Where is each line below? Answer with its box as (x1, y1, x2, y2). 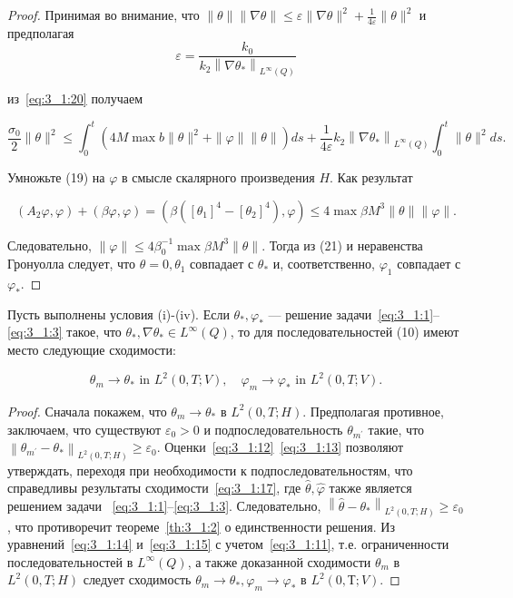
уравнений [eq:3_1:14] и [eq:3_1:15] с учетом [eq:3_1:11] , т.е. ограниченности (7, 534, 449, 554)
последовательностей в (7, 552, 133, 571)
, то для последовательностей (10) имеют (230, 322, 459, 341)
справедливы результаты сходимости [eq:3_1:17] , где (7, 478, 301, 497)
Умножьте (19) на (7, 168, 105, 187)
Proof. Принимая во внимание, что (7, 5, 200, 24)
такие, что (368, 419, 425, 438)
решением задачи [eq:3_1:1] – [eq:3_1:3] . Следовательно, (7, 495, 321, 515)
